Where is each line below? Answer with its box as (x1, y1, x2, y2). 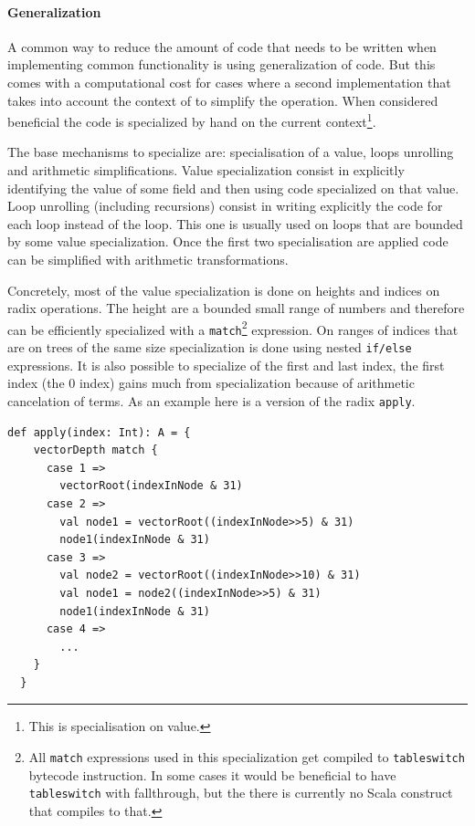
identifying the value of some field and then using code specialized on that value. (7, 178, 459, 197)
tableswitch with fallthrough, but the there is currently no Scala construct (28, 783, 453, 802)
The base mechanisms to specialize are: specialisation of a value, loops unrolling (7, 142, 454, 162)
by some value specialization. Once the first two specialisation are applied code (7, 232, 449, 251)
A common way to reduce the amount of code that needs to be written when (7, 37, 437, 56)
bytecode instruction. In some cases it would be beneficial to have (28, 765, 396, 784)
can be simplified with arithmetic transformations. (7, 249, 289, 268)
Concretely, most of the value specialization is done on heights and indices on (7, 280, 440, 299)
